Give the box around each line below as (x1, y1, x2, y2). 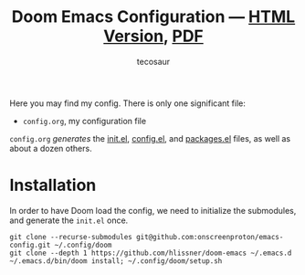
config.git (9, 240, 51, 249)
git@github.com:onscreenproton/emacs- (135, 232, 284, 241)
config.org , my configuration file (22, 115, 147, 126)
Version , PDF (103, 26, 204, 47)
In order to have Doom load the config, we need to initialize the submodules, (9, 205, 297, 216)
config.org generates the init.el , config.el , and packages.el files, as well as (9, 132, 291, 143)
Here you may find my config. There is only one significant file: (9, 98, 247, 109)
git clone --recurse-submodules (9, 232, 132, 241)
